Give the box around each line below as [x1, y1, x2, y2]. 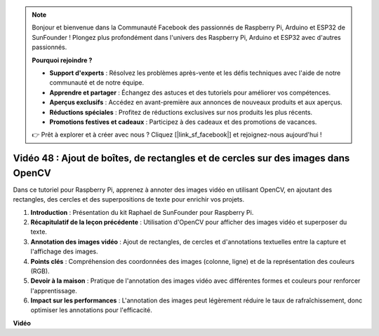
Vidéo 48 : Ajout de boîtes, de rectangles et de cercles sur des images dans [13, 153, 350, 164]
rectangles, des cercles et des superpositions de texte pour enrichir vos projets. [13, 195, 245, 204]
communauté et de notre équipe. [49, 78, 145, 87]
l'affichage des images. [30, 247, 98, 255]
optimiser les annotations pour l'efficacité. [30, 306, 152, 314]
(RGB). [30, 267, 50, 275]
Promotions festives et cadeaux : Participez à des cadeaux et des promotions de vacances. [49, 118, 317, 126]
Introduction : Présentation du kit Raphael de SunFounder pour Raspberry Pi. [30, 208, 254, 216]
